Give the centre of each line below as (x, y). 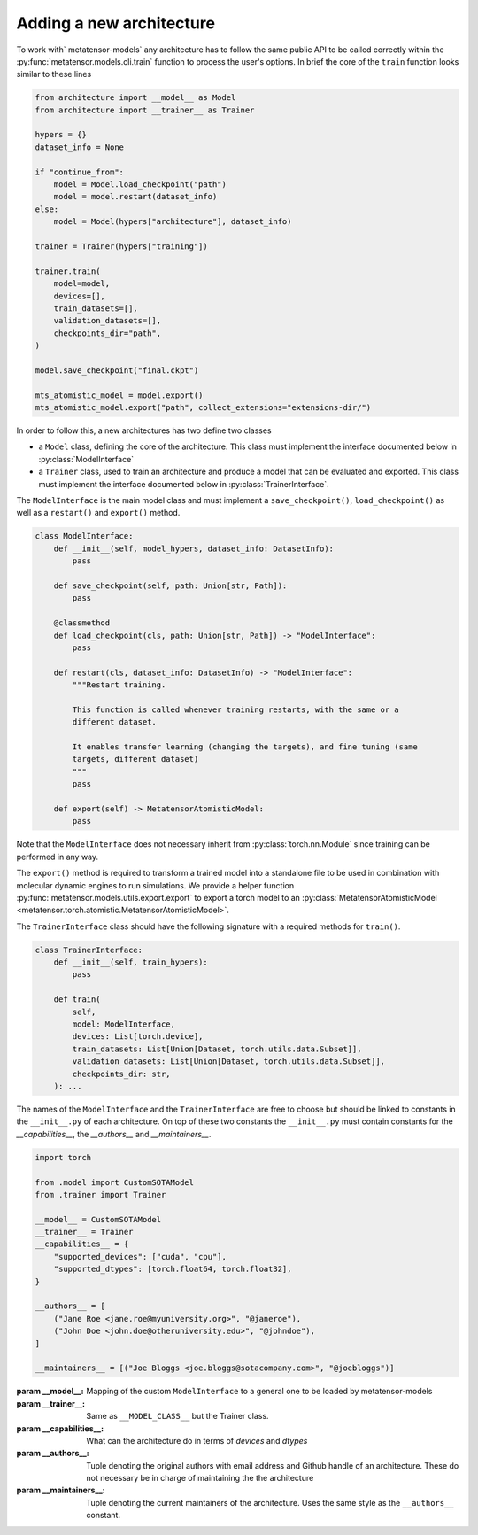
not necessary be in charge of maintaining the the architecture (200, 1478)
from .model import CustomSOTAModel (115, 1182)
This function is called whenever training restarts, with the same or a (236, 709)
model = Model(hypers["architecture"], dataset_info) (173, 222)
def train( (77, 1000)
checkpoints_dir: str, (122, 1074)
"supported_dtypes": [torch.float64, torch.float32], (173, 1269)
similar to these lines (54, 74)
